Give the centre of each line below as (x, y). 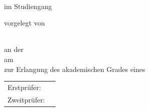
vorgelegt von (24, 23)
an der (14, 49)
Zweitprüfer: (26, 99)
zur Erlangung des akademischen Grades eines (75, 69)
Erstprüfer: (24, 87)
